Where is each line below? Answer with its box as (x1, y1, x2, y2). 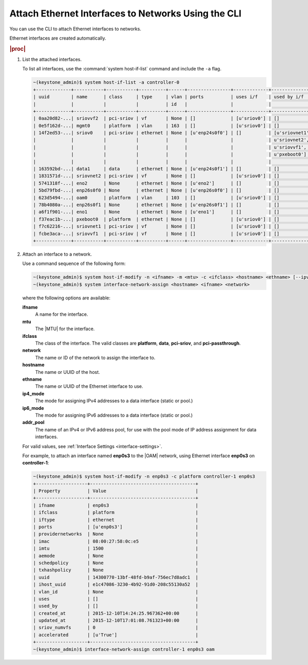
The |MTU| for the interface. (35, 326, 95, 332)
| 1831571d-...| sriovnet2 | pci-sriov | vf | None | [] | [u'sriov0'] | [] (33, 173, 280, 179)
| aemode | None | (33, 553, 199, 559)
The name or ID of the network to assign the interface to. (35, 354, 156, 361)
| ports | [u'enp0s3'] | (33, 524, 199, 530)
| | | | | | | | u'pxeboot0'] (33, 152, 306, 157)
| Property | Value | (33, 488, 199, 494)
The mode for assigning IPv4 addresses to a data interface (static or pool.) (35, 398, 193, 404)
